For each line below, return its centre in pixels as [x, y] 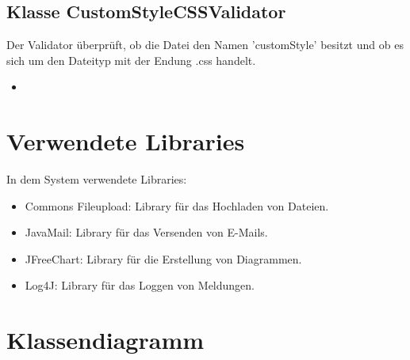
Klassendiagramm [105, 340]
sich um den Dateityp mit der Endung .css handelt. [131, 60]
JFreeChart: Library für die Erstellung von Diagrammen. [163, 258]
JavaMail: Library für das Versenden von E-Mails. [146, 232]
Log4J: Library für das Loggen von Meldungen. [140, 285]
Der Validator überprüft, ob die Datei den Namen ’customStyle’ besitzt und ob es [205, 45]
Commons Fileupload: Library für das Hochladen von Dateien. [177, 205]
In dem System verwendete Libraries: [97, 179]
